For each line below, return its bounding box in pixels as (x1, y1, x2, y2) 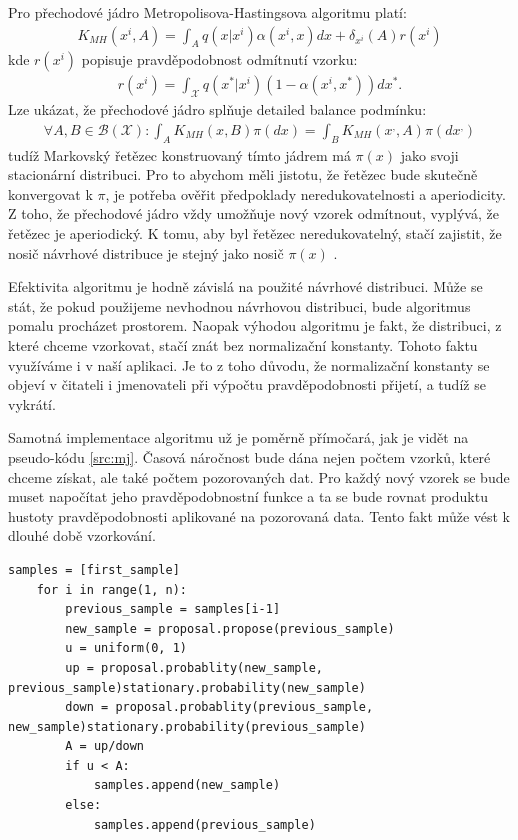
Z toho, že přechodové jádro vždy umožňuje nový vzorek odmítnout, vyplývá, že (8, 203, 499, 224)
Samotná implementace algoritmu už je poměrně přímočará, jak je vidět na (8, 427, 469, 448)
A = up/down (65, 739, 145, 754)
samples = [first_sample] (8, 562, 180, 577)
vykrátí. (8, 393, 56, 414)
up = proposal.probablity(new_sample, (65, 660, 323, 675)
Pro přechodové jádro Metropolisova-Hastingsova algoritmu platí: (8, 2, 407, 22)
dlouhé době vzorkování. (8, 525, 156, 546)
